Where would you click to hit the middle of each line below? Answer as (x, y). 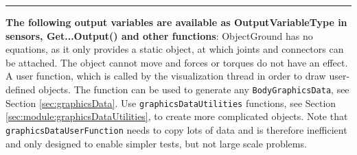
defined (21, 89)
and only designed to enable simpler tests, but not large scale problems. (156, 143)
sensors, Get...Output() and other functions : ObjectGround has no (159, 35)
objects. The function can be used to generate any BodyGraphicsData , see (194, 89)
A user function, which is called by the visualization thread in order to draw (166, 76)
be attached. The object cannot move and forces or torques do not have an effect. (177, 62)
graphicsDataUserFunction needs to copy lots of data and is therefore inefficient (176, 129)
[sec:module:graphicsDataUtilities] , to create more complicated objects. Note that (177, 116)
